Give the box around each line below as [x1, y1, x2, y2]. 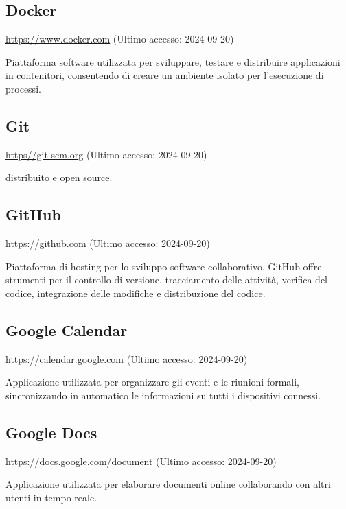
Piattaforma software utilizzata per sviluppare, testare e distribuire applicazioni [5, 54, 341, 69]
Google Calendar [5, 319, 128, 340]
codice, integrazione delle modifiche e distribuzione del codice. [5, 285, 266, 300]
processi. [5, 81, 41, 95]
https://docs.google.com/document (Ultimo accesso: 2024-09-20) [5, 453, 277, 468]
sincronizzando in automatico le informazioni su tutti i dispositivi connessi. [5, 388, 321, 402]
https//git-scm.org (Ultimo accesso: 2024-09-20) [5, 147, 207, 161]
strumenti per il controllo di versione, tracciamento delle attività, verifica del [5, 272, 327, 287]
